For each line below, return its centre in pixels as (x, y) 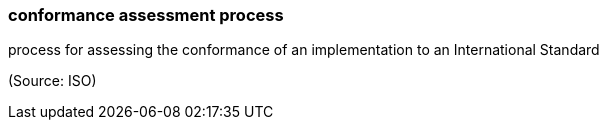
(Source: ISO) (52, 81)
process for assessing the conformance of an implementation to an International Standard (304, 50)
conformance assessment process (146, 15)
